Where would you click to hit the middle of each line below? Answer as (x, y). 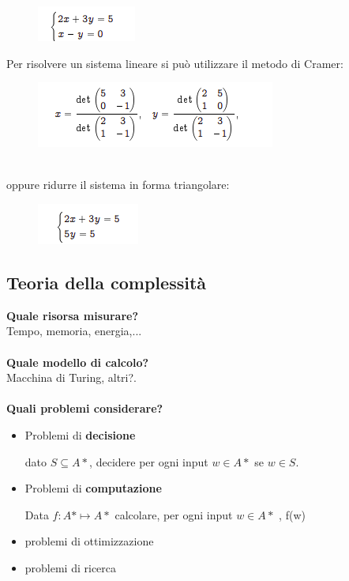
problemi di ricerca (71, 567)
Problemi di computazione (93, 488)
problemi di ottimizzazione (89, 541)
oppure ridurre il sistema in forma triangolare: (118, 185)
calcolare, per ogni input (174, 514)
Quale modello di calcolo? (78, 362)
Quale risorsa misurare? (73, 315)
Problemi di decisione (80, 434)
